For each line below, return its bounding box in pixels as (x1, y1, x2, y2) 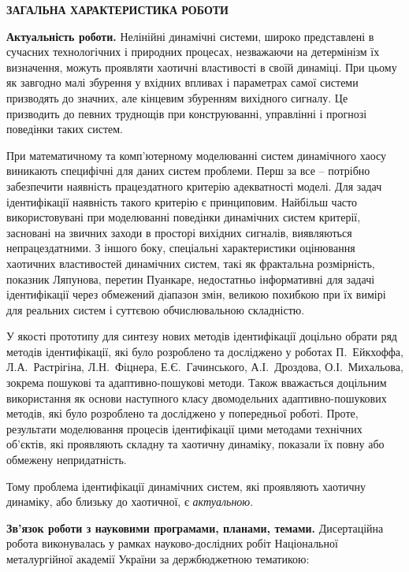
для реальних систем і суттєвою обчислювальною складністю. (6, 301, 305, 318)
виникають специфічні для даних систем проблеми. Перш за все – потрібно (6, 162, 370, 179)
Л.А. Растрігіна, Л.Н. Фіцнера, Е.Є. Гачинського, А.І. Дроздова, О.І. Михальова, (6, 358, 403, 375)
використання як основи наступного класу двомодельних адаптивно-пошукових (6, 389, 387, 406)
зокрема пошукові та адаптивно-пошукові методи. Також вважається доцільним (6, 374, 387, 391)
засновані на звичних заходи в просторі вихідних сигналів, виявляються (6, 224, 352, 240)
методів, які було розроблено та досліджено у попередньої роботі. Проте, (6, 405, 359, 422)
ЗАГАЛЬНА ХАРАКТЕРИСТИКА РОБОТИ (6, 2, 229, 17)
